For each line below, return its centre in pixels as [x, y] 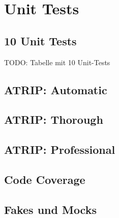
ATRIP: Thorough [54, 119]
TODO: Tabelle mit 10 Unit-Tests [57, 62]
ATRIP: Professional [60, 149]
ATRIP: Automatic [56, 89]
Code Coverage [45, 179]
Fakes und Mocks [50, 209]
